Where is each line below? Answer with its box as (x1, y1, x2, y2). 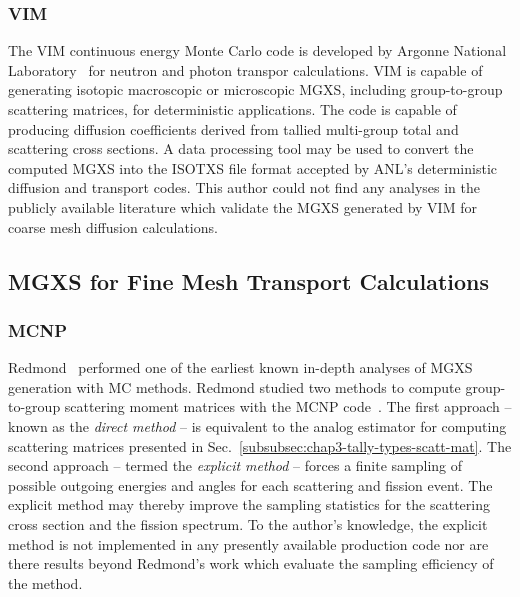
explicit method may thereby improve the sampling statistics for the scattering (8, 494, 490, 515)
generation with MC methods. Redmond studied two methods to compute (8, 376, 461, 397)
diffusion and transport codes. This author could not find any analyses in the (8, 177, 480, 198)
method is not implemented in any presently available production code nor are (8, 533, 489, 554)
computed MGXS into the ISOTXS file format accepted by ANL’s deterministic (8, 157, 497, 178)
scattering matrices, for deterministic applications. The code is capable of (8, 99, 457, 119)
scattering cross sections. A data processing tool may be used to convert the (8, 138, 474, 159)
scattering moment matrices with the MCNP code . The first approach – (64, 396, 512, 417)
